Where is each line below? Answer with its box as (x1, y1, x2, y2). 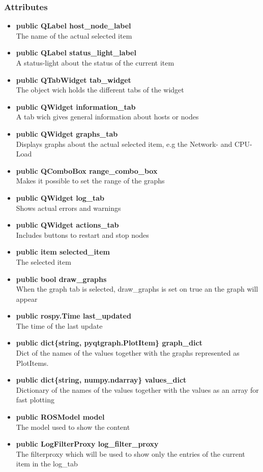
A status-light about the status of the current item (16, 57, 174, 68)
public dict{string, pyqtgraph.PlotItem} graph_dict (16, 337, 202, 348)
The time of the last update (16, 320, 103, 331)
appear (16, 293, 38, 304)
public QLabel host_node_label (16, 20, 131, 31)
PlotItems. (16, 357, 49, 368)
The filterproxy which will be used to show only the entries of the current (16, 448, 245, 459)
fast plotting (16, 394, 54, 405)
